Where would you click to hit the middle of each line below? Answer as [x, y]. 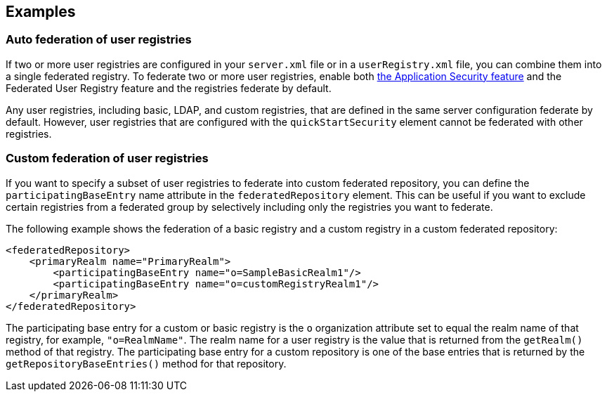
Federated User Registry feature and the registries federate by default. [169, 88]
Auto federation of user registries [99, 40]
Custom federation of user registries [107, 158]
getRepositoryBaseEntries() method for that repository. [146, 363]
